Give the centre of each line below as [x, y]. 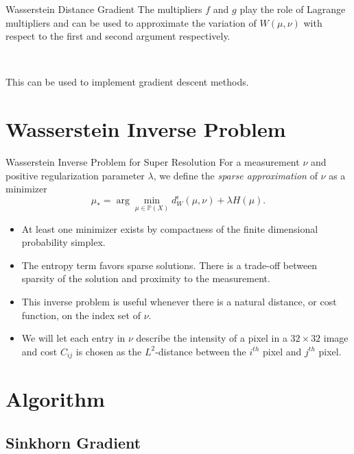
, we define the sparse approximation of [235, 175]
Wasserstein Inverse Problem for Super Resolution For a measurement [153, 162]
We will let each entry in [73, 338]
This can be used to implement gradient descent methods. [127, 82]
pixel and [282, 351]
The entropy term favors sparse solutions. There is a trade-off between [169, 265]
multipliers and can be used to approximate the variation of [131, 22]
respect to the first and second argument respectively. [118, 36]
